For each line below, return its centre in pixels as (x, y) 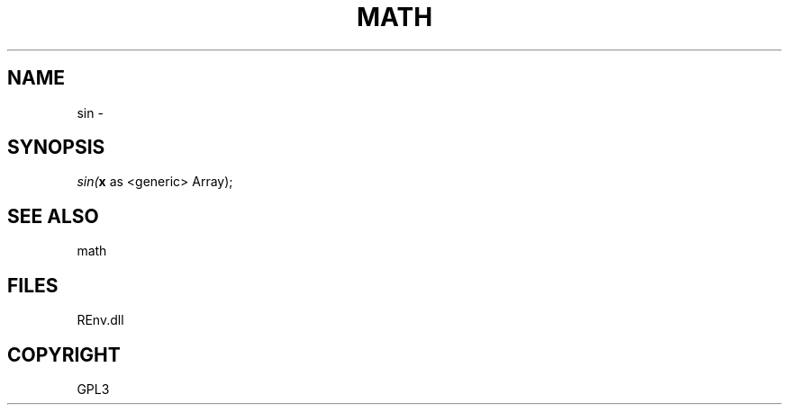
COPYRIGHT (64, 354)
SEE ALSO (53, 216)
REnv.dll (100, 320)
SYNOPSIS (56, 148)
